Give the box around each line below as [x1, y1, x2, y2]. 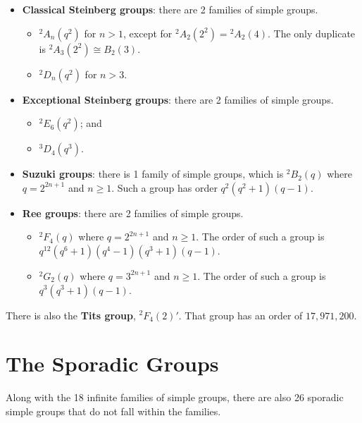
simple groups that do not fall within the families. [6, 403, 221, 418]
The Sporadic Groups [6, 349, 219, 378]
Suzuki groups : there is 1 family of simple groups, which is [22, 166, 284, 181]
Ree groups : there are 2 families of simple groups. [22, 205, 244, 220]
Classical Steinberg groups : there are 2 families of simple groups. [22, 2, 318, 16]
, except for [123, 25, 173, 40]
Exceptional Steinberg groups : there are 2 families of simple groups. [22, 92, 334, 106]
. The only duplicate [267, 25, 356, 40]
